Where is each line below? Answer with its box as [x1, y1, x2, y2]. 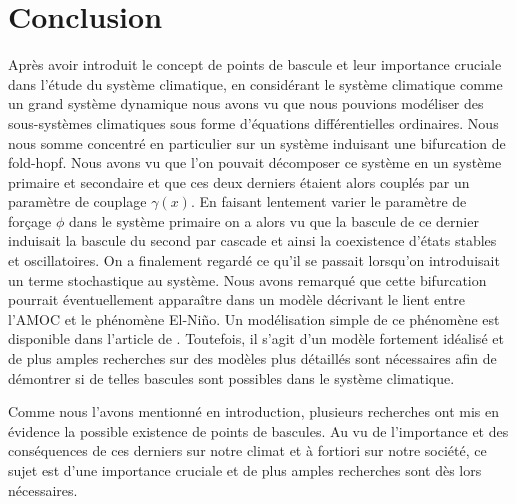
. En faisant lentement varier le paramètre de [190, 191, 467, 212]
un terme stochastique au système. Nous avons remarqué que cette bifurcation [8, 269, 487, 290]
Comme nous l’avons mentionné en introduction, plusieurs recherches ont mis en [8, 401, 499, 422]
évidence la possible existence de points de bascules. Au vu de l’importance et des [8, 420, 509, 441]
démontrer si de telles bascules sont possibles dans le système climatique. [8, 367, 455, 388]
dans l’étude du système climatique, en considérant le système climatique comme [8, 73, 503, 94]
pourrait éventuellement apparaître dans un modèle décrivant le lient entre [8, 289, 465, 310]
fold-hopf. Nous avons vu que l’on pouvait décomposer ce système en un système [8, 152, 502, 173]
